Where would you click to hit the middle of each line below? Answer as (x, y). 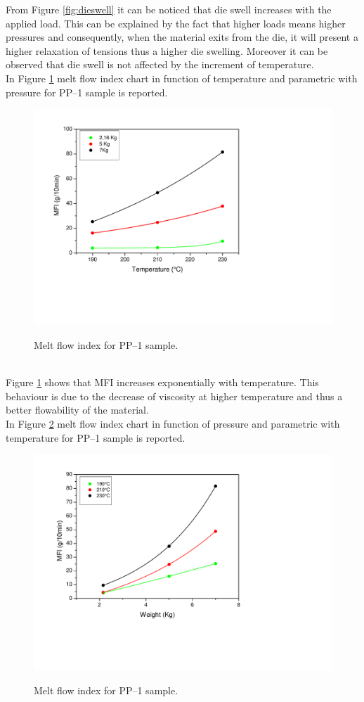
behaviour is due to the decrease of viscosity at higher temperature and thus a (174, 396)
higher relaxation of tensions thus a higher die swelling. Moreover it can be (167, 50)
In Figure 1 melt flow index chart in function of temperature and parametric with (182, 78)
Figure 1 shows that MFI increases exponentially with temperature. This (162, 382)
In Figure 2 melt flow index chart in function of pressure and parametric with (173, 423)
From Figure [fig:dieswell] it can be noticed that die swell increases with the (169, 9)
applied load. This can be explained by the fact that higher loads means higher (176, 23)
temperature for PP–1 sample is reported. (96, 437)
